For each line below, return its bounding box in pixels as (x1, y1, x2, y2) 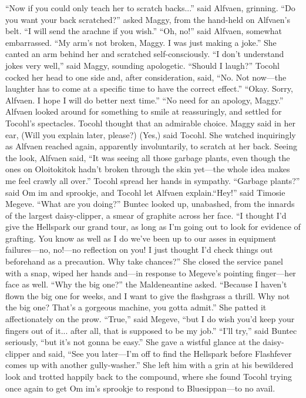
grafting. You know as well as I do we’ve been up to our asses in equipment (5, 232, 277, 244)
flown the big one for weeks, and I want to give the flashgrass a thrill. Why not (5, 289, 290, 302)
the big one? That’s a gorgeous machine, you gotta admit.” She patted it (5, 301, 267, 313)
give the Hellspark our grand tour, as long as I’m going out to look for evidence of (5, 220, 301, 233)
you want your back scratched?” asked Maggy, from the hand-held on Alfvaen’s (5, 13, 290, 25)
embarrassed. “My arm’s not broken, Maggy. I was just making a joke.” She (5, 36, 277, 48)
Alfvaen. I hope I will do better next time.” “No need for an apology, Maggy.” (5, 93, 284, 106)
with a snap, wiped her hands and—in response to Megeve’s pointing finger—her (5, 266, 296, 279)
